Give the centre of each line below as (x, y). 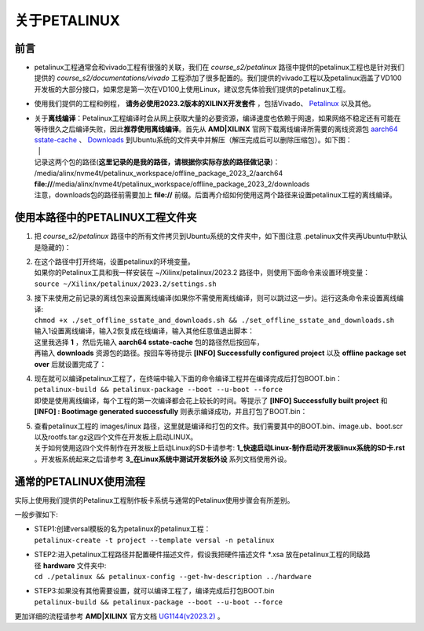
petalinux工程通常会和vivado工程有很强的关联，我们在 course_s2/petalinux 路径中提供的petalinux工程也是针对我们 (219, 68)
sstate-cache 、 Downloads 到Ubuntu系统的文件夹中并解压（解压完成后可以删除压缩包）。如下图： (193, 140)
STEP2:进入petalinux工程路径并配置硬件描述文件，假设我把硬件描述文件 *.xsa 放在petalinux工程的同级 (199, 555)
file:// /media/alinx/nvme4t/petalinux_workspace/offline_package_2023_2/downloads (172, 184)
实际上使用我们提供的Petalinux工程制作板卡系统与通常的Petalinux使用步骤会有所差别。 (154, 500)
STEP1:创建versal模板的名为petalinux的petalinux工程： (122, 529)
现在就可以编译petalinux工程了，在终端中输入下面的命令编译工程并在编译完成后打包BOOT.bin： (188, 378)
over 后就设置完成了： (70, 364)
